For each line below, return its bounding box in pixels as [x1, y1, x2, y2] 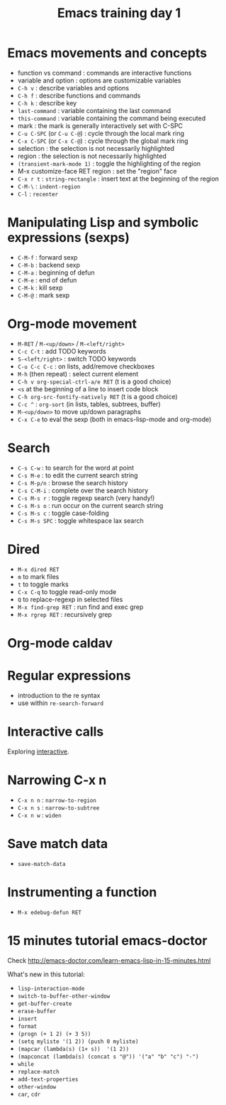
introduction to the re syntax [17, 691, 101, 699]
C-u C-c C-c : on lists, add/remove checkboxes [17, 361, 155, 371]
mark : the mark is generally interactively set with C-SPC [17, 121, 183, 129]
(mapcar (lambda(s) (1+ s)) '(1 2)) [17, 1045, 130, 1052]
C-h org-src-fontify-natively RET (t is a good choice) [17, 392, 179, 401]
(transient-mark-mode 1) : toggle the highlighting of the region [17, 159, 201, 168]
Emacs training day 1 [57, 5, 181, 21]
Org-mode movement [7, 316, 137, 332]
